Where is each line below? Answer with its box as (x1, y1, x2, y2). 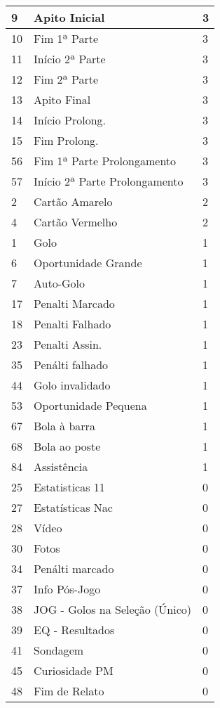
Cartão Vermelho (34, 214, 118, 230)
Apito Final (34, 91, 91, 108)
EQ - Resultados (34, 622, 115, 638)
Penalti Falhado (34, 316, 111, 332)
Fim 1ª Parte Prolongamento (34, 153, 177, 169)
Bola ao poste (34, 438, 101, 454)
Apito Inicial (34, 9, 105, 25)
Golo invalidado (34, 377, 111, 393)
